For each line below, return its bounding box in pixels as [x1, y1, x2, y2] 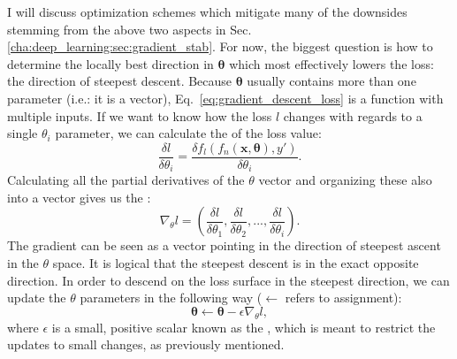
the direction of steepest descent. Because [7, 72, 232, 90]
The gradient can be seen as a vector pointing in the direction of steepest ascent [7, 236, 441, 255]
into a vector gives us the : [7, 187, 151, 206]
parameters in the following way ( [80, 288, 263, 307]
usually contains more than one [247, 72, 416, 90]
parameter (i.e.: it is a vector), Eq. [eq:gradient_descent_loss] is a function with [7, 88, 444, 107]
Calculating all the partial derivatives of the [7, 171, 245, 189]
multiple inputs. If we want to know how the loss [7, 106, 272, 125]
